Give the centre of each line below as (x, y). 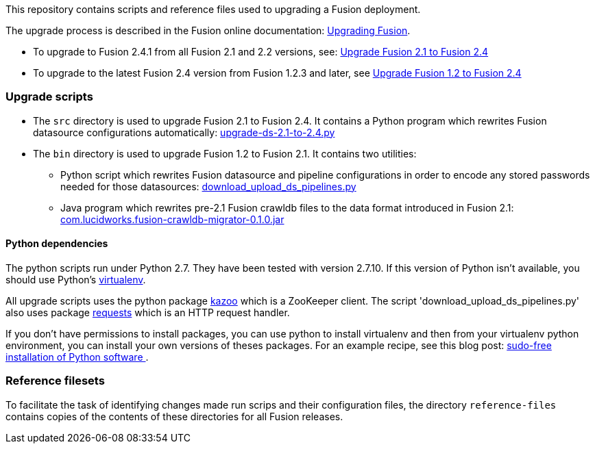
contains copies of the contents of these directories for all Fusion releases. (174, 416)
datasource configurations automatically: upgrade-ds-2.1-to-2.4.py (184, 132)
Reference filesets (55, 381)
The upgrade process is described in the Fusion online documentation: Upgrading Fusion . (208, 30)
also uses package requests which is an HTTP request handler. (148, 312)
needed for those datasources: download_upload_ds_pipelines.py (208, 186)
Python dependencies (57, 244)
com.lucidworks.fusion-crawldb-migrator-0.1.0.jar (172, 219)
